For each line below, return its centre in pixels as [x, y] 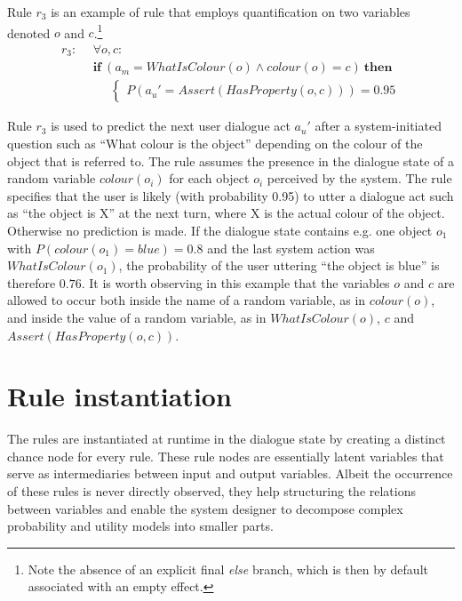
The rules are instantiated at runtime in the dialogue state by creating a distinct [227, 439]
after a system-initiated [378, 126]
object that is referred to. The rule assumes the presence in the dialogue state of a [231, 160]
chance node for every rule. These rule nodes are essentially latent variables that [226, 456]
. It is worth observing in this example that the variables [235, 282]
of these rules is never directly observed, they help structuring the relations [212, 491]
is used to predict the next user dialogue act [171, 126]
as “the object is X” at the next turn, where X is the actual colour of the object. [226, 213]
